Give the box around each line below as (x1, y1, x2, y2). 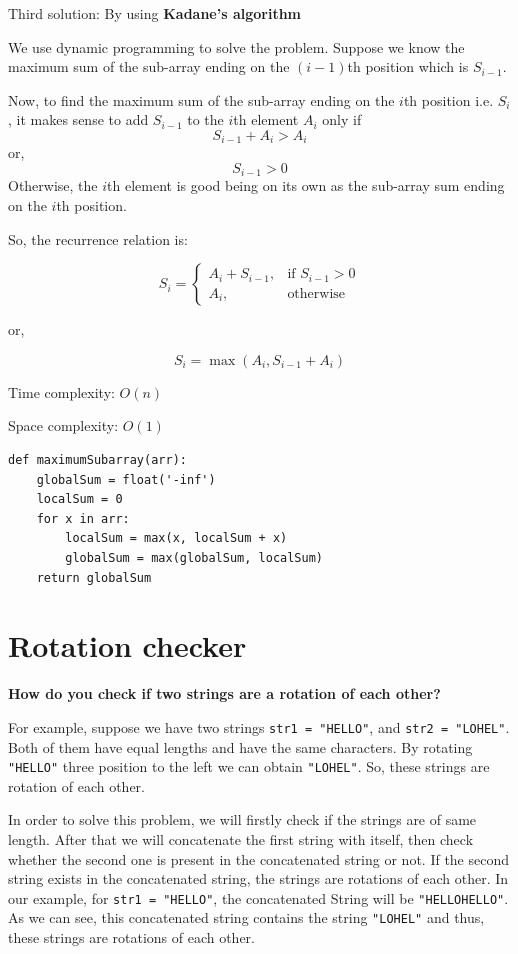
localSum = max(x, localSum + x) (65, 531, 288, 546)
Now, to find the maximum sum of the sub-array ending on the (8, 89, 395, 110)
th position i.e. (403, 89, 494, 110)
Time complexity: (8, 381, 115, 402)
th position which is (347, 56, 469, 77)
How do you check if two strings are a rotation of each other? (8, 683, 441, 704)
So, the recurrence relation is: (8, 228, 188, 249)
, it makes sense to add (8, 109, 149, 130)
